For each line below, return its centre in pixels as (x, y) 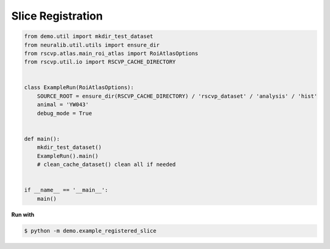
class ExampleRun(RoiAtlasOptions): (79, 88)
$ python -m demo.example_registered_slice (90, 231)
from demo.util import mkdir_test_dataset (89, 36)
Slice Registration (57, 16)
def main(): (42, 139)
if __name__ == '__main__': (66, 190)
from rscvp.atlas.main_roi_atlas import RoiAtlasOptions (111, 53)
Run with (23, 214)
